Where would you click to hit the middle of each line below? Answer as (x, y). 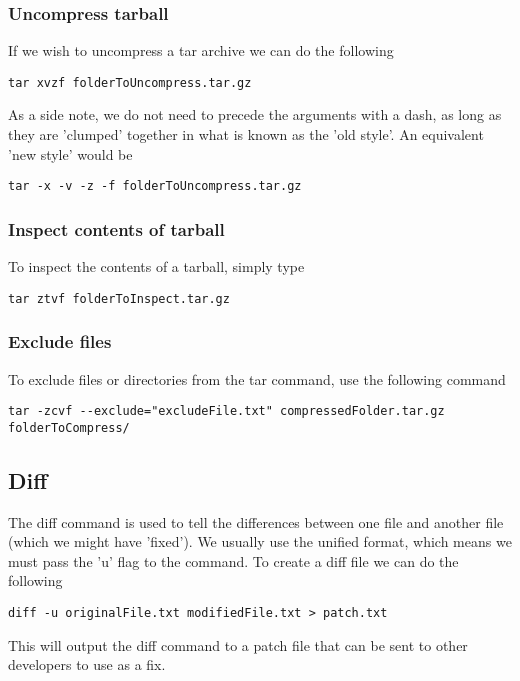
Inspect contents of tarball (116, 228)
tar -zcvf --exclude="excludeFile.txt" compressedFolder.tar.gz (226, 411)
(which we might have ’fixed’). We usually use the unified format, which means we (260, 541)
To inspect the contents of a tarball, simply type (156, 266)
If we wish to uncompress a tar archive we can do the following (201, 50)
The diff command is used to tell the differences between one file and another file (256, 521)
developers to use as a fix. (87, 664)
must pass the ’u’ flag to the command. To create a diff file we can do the (233, 560)
